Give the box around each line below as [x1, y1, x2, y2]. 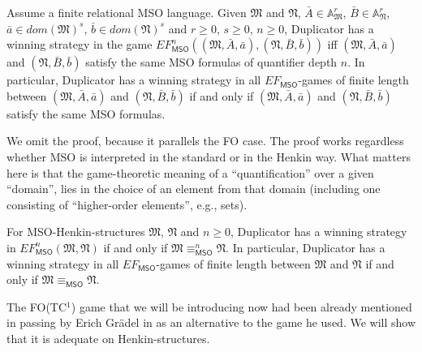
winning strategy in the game [6, 36, 153, 53]
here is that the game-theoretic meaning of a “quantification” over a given [6, 164, 374, 181]
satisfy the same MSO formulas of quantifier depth [85, 54, 338, 71]
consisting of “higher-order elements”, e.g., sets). [6, 195, 248, 212]
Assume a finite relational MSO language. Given [6, 4, 247, 20]
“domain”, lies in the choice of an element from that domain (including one [6, 180, 381, 197]
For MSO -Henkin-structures [6, 223, 145, 240]
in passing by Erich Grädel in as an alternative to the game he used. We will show [6, 314, 416, 331]
